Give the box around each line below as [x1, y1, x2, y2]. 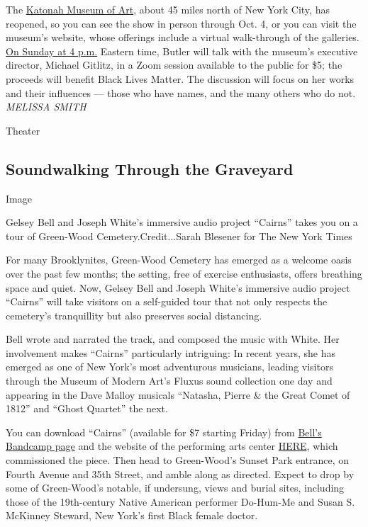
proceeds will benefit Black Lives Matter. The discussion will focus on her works [6, 71, 355, 86]
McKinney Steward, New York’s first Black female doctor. [6, 508, 258, 523]
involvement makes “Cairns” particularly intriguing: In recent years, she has [6, 345, 335, 360]
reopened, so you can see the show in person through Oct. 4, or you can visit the [6, 16, 357, 30]
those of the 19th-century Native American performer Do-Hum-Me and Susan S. [6, 494, 355, 509]
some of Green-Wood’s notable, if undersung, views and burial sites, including [6, 480, 345, 495]
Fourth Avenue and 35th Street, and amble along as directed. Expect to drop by [6, 466, 355, 481]
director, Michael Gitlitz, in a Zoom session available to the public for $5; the [6, 57, 342, 72]
